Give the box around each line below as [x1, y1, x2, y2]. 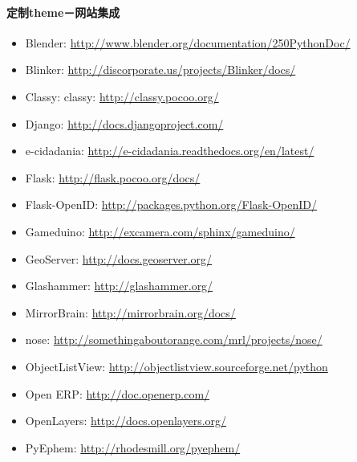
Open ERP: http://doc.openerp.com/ [25, 385, 210, 402]
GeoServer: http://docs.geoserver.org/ [25, 250, 213, 267]
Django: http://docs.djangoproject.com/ [25, 115, 224, 132]
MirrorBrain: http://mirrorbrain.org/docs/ [25, 304, 236, 321]
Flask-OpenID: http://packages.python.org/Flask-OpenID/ [25, 196, 317, 213]
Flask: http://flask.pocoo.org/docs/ [25, 169, 201, 186]
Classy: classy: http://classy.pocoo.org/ [25, 88, 219, 104]
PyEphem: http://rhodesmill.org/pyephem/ [25, 439, 241, 456]
